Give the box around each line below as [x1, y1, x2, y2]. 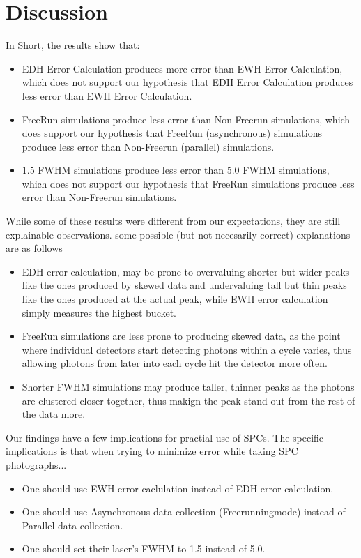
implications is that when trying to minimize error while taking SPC [6, 444, 298, 458]
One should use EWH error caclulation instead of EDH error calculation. [22, 481, 334, 495]
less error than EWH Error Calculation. [22, 88, 192, 103]
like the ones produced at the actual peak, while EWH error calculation [22, 292, 328, 306]
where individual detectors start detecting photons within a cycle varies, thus [22, 342, 352, 356]
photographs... [6, 457, 67, 472]
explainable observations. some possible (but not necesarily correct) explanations [6, 227, 351, 241]
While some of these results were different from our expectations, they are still [6, 213, 341, 228]
